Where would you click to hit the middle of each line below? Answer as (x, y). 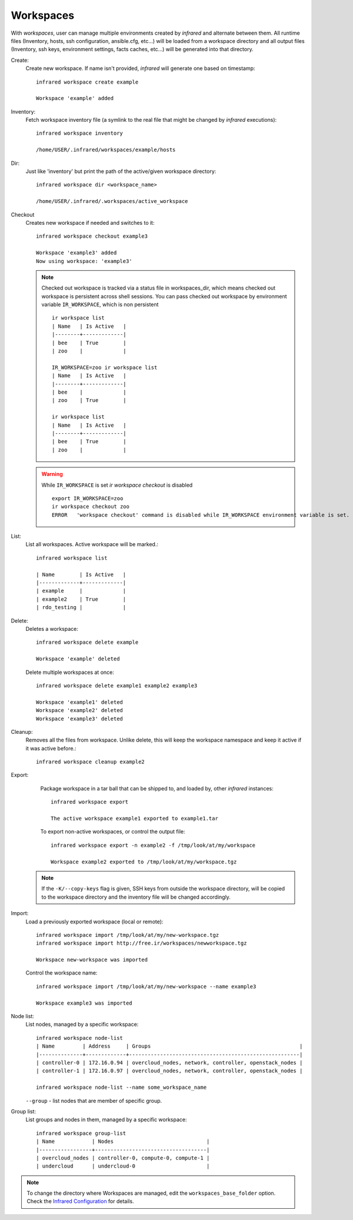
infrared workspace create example (87, 82)
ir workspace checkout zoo (91, 507)
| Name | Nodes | (123, 1141)
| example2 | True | (81, 599)
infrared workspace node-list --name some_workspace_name (121, 1088)
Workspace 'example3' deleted (80, 719)
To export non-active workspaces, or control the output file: (113, 832)
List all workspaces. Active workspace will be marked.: (92, 544)
